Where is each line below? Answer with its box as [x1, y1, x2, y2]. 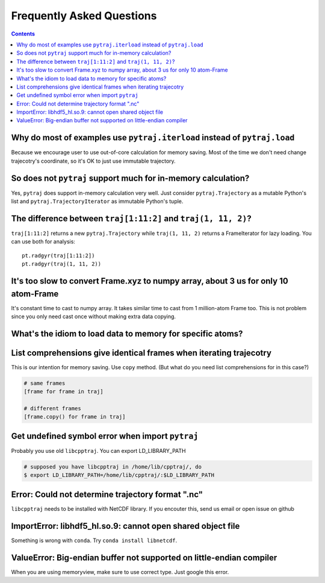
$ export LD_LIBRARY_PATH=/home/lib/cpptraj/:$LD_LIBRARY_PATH [23, 472, 215, 479]
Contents [11, 30, 36, 37]
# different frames [23, 405, 81, 412]
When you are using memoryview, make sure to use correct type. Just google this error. [11, 568, 229, 575]
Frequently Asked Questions [11, 9, 157, 22]
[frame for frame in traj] [23, 388, 104, 395]
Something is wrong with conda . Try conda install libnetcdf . [11, 537, 178, 544]
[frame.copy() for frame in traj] [23, 413, 126, 420]
